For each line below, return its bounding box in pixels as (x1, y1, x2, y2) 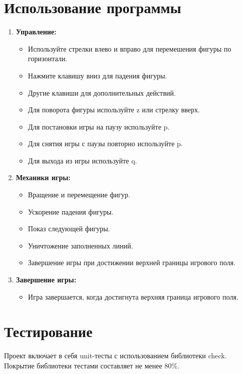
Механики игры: (16, 172, 71, 183)
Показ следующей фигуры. (28, 223, 110, 234)
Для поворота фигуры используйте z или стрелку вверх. (28, 104, 200, 115)
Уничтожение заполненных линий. (28, 240, 133, 251)
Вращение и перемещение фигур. (28, 189, 131, 200)
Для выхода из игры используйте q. (28, 155, 137, 165)
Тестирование (4, 321, 93, 342)
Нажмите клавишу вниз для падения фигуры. (28, 70, 167, 80)
